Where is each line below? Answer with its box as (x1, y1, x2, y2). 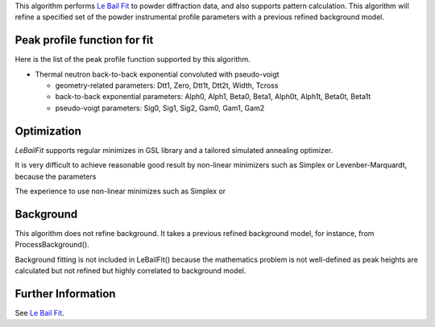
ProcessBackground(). (14, 240, 90, 250)
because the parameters (14, 172, 97, 181)
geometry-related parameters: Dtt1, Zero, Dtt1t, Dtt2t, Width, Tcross (55, 81, 279, 90)
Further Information (14, 287, 116, 300)
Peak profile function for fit (14, 33, 154, 48)
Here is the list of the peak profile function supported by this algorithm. (14, 55, 251, 64)
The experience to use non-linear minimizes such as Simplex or (14, 186, 226, 196)
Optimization (14, 124, 82, 138)
